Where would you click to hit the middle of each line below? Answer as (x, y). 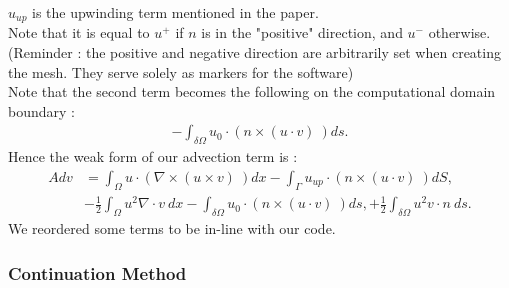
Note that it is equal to (79, 32)
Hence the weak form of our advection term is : (153, 156)
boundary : (41, 110)
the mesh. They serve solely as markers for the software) (181, 71)
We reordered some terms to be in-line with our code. (172, 228)
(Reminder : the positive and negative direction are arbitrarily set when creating (254, 52)
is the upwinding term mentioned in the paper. (175, 12)
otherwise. (459, 32)
